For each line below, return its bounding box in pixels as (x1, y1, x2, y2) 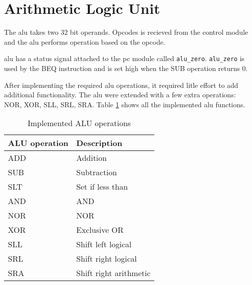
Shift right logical (76, 253, 137, 265)
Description (76, 137, 123, 149)
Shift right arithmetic (76, 267, 151, 279)
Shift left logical (76, 238, 131, 250)
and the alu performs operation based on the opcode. (4, 36, 166, 47)
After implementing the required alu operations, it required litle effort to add (4, 79, 239, 90)
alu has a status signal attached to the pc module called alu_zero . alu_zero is (4, 53, 245, 64)
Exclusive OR (76, 224, 124, 236)
